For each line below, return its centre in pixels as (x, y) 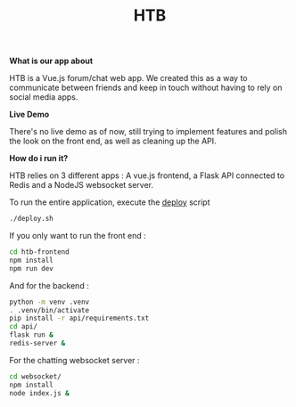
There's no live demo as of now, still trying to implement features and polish (148, 132)
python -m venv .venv (49, 302)
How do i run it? (39, 159)
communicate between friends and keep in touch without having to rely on (146, 88)
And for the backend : (49, 285)
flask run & (31, 335)
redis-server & (37, 344)
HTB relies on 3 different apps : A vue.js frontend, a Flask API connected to (147, 175)
